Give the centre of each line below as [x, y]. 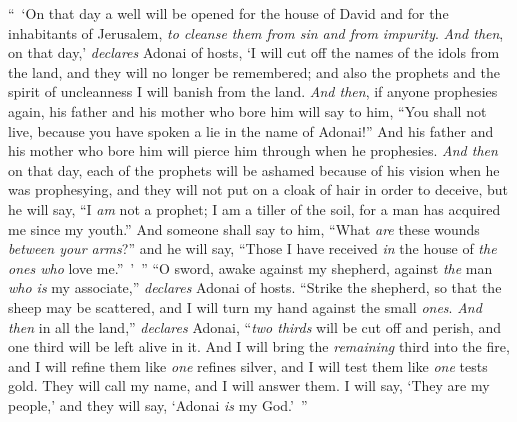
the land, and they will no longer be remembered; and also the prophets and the [254, 71]
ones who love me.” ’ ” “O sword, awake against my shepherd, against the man [250, 267]
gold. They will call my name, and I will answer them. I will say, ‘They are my [249, 385]
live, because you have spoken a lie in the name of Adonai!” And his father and [251, 130]
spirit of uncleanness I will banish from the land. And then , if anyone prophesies [253, 91]
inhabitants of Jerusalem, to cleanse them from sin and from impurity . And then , [256, 32]
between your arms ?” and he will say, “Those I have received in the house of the [252, 248]
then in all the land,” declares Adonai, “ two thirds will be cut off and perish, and [254, 326]
